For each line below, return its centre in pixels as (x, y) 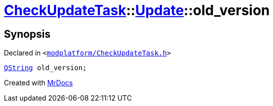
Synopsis (27, 34)
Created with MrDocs (39, 83)
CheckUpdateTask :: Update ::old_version (137, 10)
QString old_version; (45, 68)
